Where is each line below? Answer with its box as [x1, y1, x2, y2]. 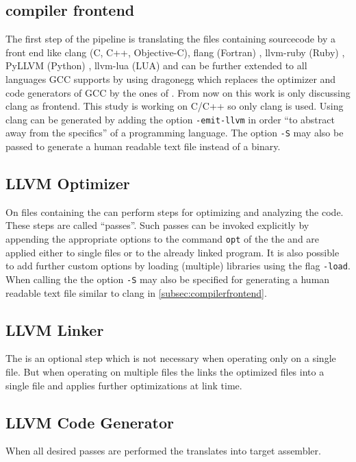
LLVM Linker [5, 319, 104, 340]
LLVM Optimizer [5, 173, 130, 194]
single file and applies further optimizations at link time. [5, 378, 242, 392]
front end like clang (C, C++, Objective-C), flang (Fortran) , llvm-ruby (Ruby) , [5, 45, 345, 59]
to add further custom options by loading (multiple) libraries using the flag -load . [5, 258, 351, 273]
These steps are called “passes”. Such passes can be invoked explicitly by [5, 218, 309, 232]
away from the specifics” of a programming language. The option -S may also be [5, 125, 344, 140]
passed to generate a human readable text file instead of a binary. [5, 139, 281, 154]
